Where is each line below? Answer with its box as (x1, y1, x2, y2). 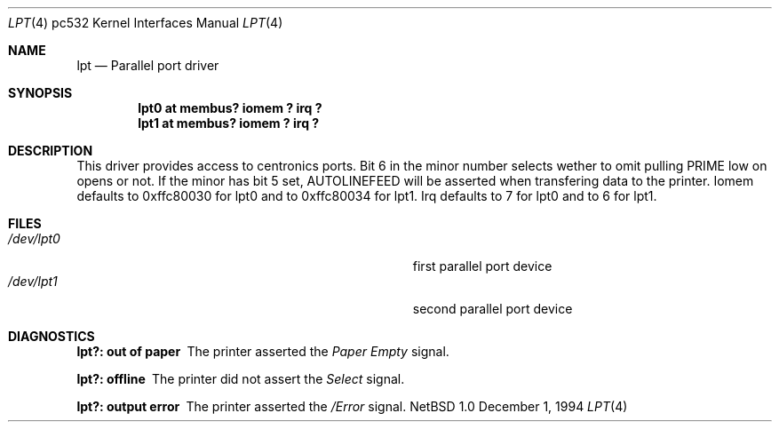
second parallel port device (412, 301, 573, 316)
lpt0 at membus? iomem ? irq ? (138, 100, 322, 115)
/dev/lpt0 (8, 231, 60, 246)
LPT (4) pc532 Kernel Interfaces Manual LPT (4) (8, 15, 283, 30)
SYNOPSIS (8, 85, 73, 100)
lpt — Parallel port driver (76, 58, 219, 73)
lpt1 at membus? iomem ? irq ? (138, 115, 320, 131)
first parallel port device (412, 258, 552, 274)
